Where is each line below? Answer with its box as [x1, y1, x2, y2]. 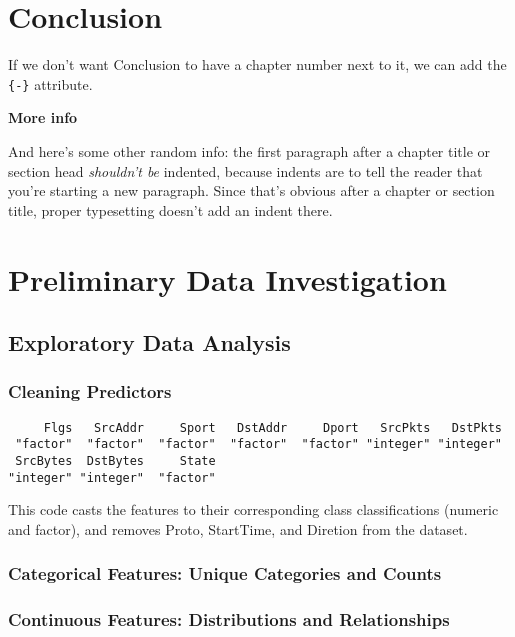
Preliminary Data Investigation [8, 258, 447, 299]
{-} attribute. [8, 73, 93, 94]
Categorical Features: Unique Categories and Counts [8, 561, 442, 586]
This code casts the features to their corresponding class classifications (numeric [8, 499, 499, 520]
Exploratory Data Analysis [8, 327, 291, 358]
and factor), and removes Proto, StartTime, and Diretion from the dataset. [8, 518, 468, 539]
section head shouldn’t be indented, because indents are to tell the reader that [8, 160, 483, 181]
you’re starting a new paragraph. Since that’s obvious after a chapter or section [8, 180, 495, 201]
